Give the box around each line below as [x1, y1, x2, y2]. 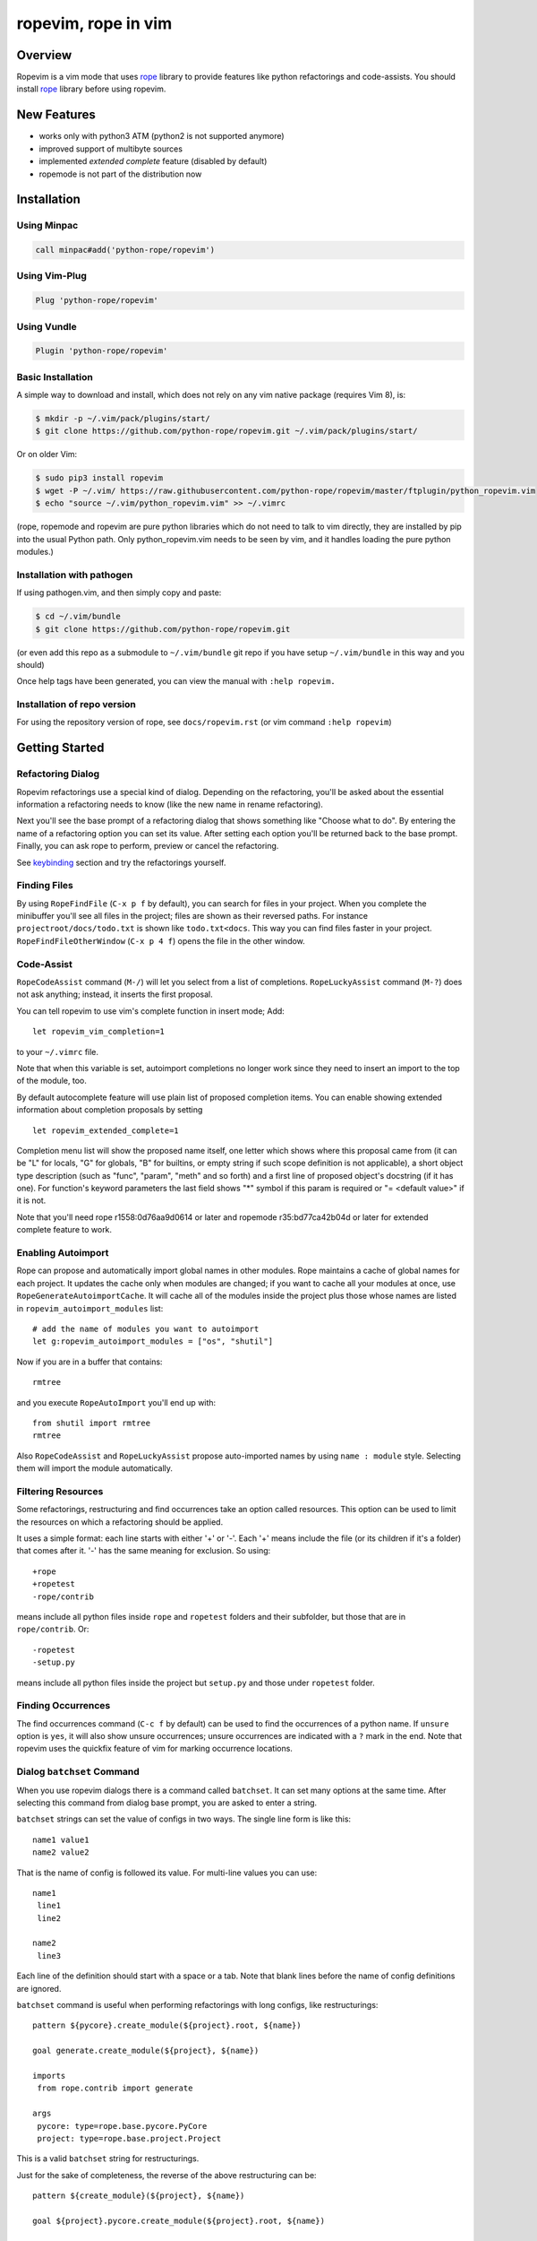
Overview [16, 48, 72, 63]
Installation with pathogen [16, 568, 133, 581]
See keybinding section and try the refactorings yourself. [16, 857, 226, 868]
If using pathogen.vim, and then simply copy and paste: [16, 587, 222, 598]
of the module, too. [16, 1076, 87, 1086]
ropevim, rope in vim [16, 13, 173, 33]
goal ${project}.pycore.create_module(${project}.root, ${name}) [32, 2215, 326, 2226]
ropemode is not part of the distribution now [38, 169, 202, 179]
